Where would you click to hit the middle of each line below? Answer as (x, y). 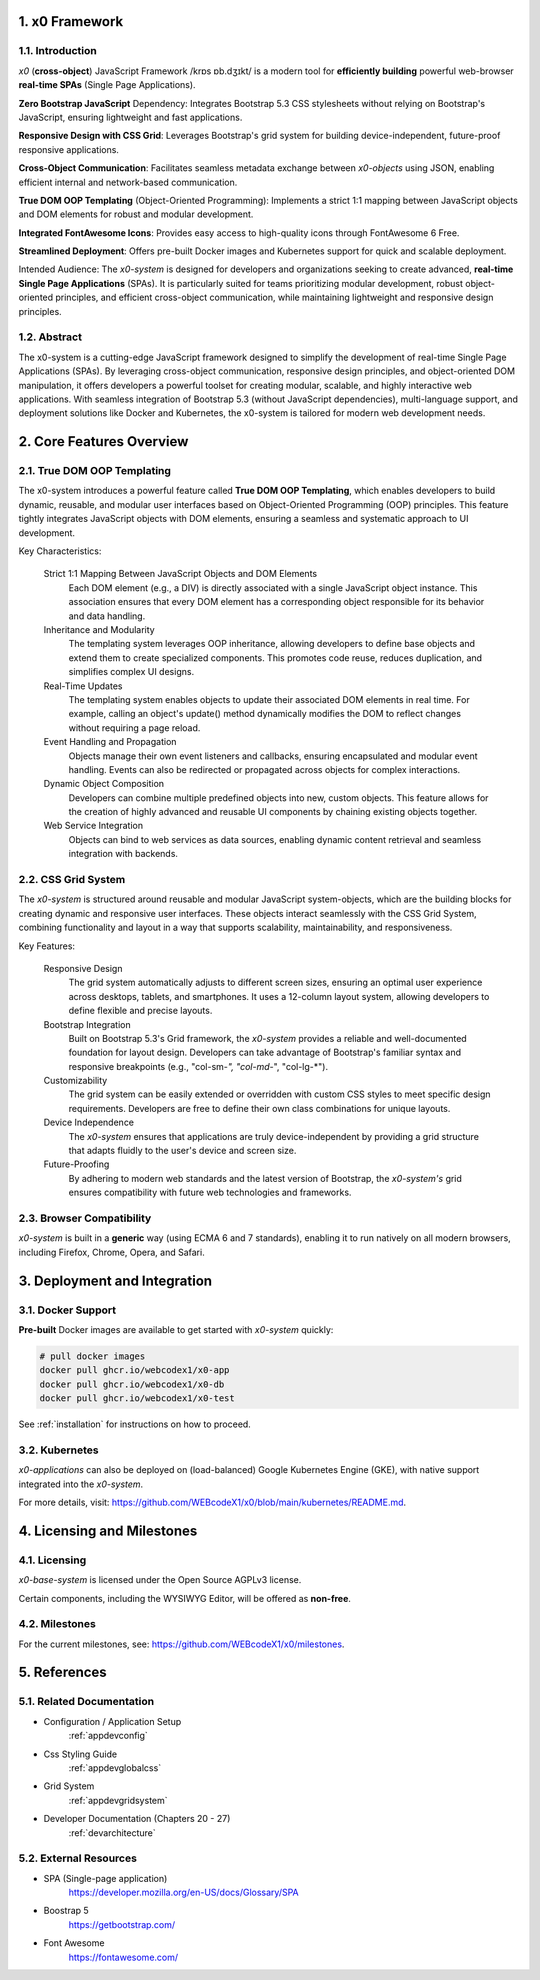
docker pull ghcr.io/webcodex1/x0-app (134, 1370)
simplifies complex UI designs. (131, 672)
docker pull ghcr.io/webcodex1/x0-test (137, 1398)
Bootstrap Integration (87, 1024)
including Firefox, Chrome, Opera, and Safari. (111, 1252)
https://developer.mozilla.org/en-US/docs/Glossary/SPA (183, 1892)
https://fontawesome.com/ (123, 1957)
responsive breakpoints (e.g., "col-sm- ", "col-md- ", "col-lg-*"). (198, 1066)
